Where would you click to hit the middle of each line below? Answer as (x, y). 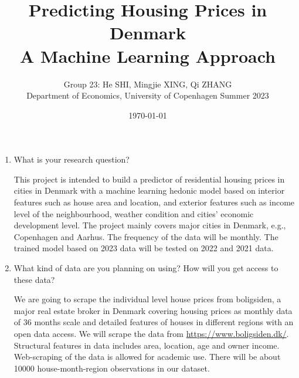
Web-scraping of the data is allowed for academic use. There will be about (147, 357)
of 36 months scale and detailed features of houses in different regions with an (154, 322)
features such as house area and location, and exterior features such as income (154, 202)
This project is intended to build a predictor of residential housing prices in (149, 179)
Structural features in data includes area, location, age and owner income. (147, 345)
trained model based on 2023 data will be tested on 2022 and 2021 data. (144, 248)
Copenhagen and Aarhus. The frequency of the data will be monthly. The (146, 236)
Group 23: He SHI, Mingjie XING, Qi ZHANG (148, 84)
